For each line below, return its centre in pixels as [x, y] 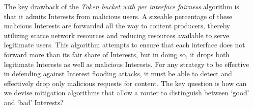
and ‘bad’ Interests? [34, 102]
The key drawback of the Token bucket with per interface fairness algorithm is [122, 6]
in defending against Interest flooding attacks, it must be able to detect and [118, 74]
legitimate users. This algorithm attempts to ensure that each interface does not [125, 45]
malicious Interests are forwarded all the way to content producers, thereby [117, 26]
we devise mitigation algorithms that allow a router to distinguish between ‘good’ [126, 93]
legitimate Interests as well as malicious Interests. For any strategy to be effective [126, 64]
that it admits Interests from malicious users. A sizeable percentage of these [118, 16]
